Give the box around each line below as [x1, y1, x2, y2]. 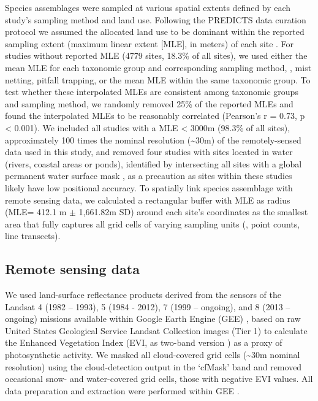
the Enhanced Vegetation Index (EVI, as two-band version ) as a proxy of [5, 336, 282, 349]
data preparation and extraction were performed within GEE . [5, 384, 240, 397]
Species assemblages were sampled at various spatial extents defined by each [5, 1, 291, 13]
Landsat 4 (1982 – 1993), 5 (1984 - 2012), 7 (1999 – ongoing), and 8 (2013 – [5, 300, 290, 313]
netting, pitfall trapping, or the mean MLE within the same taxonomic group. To [5, 73, 311, 86]
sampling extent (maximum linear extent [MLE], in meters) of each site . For [5, 37, 294, 50]
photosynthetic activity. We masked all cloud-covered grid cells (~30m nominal [5, 348, 300, 361]
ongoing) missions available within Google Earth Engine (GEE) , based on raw [5, 312, 301, 325]
